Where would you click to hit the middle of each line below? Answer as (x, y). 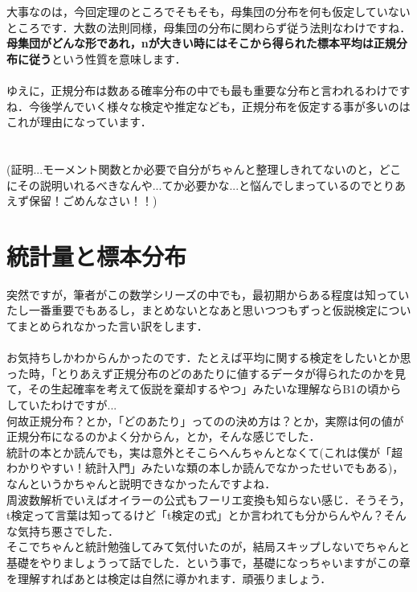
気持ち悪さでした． (68, 530)
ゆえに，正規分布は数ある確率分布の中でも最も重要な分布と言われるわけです (208, 90)
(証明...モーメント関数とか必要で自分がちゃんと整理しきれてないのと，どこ (204, 169)
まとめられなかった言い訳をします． (112, 326)
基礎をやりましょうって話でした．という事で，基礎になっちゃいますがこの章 (208, 562)
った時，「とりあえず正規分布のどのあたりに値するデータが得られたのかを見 (206, 373)
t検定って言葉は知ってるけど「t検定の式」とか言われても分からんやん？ (195, 515)
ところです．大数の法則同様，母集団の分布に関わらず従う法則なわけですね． (209, 27)
